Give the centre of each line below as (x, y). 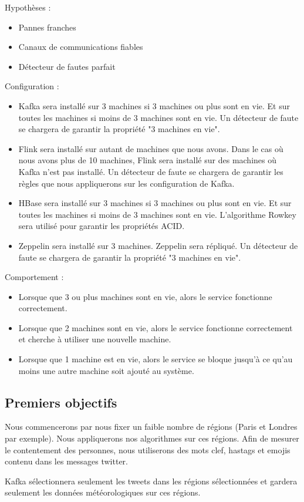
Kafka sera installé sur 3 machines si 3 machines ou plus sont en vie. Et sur (154, 105)
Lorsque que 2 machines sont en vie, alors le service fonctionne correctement (156, 327)
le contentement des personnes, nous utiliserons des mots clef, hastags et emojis (148, 449)
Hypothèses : (28, 7)
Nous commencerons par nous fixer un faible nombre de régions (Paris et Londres (151, 427)
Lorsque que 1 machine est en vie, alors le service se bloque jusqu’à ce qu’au (156, 359)
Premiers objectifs (61, 402)
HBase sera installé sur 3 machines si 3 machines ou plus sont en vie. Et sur (155, 203)
